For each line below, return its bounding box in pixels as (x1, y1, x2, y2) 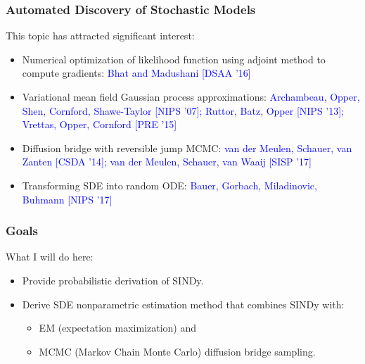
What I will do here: (6, 249, 94, 264)
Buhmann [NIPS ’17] (22, 192, 113, 206)
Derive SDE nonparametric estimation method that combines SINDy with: (22, 296, 345, 311)
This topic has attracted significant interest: (6, 28, 195, 43)
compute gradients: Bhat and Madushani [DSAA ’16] (22, 65, 251, 80)
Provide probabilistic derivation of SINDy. (22, 272, 204, 287)
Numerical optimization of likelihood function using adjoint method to (22, 51, 326, 66)
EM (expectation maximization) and (39, 320, 197, 335)
